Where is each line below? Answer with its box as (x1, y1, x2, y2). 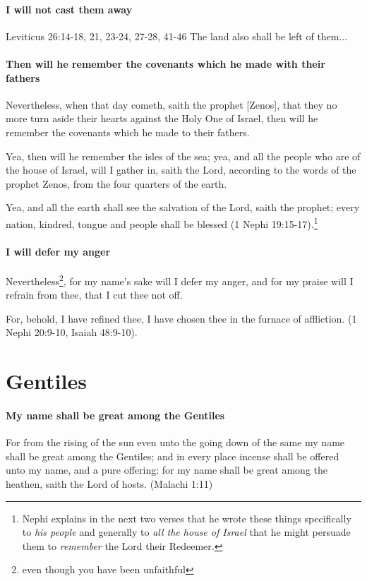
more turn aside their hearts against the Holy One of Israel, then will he (6, 111, 318, 126)
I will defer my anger (6, 244, 111, 258)
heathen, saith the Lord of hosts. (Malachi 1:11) (6, 476, 213, 491)
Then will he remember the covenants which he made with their (6, 56, 325, 71)
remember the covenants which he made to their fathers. (6, 124, 250, 139)
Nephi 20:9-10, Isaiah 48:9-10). (6, 325, 138, 340)
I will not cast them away (6, 1, 133, 16)
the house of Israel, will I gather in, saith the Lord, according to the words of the (6, 162, 356, 177)
